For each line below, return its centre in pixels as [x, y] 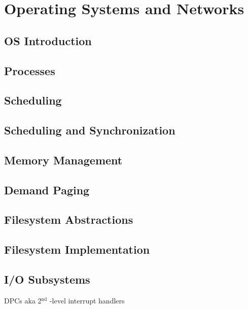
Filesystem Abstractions [69, 219]
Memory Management [63, 160]
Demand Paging [47, 190]
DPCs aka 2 [23, 300]
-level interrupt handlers [87, 300]
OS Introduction [48, 40]
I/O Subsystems [47, 279]
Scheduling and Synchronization [90, 130]
